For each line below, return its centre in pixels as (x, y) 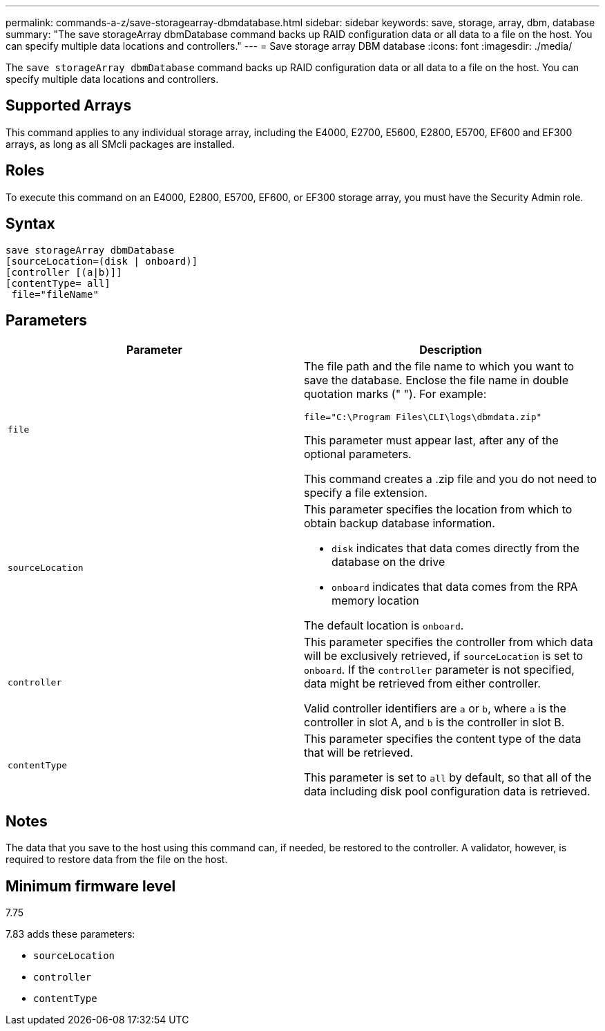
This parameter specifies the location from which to (438, 510)
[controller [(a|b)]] (64, 272)
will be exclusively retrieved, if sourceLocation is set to (444, 656)
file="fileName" (55, 294)
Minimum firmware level (91, 886)
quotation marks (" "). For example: (395, 394)
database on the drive (388, 562)
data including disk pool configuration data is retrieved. (447, 792)
